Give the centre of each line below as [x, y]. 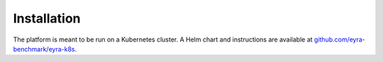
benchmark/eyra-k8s [44, 49]
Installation [47, 18]
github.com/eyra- [339, 39]
